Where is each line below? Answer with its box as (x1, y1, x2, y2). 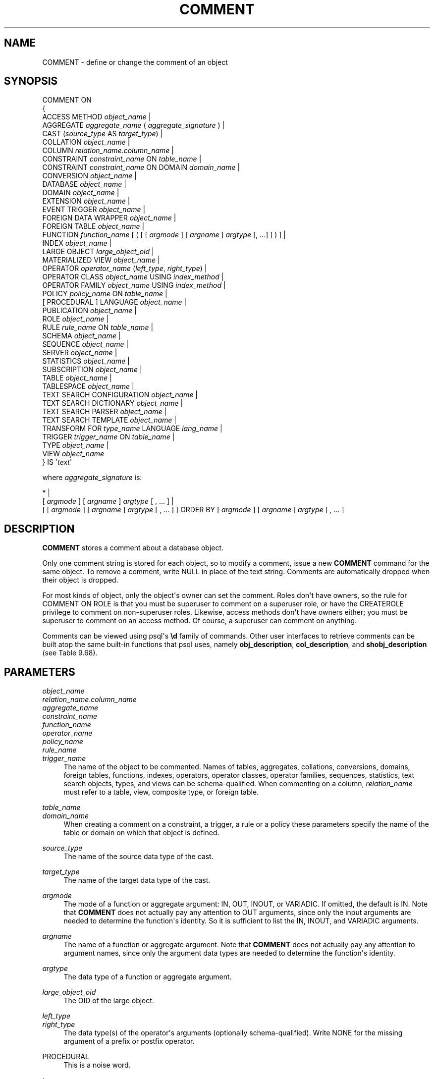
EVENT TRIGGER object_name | (42, 205, 146, 214)
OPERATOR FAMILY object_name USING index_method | (42, 281, 226, 290)
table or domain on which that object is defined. (63, 828, 219, 837)
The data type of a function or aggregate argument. (63, 972, 232, 981)
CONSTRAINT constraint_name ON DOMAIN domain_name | (42, 163, 240, 172)
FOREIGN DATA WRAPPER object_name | (42, 214, 176, 222)
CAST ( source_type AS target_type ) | (42, 129, 163, 138)
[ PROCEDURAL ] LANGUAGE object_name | (42, 298, 187, 307)
